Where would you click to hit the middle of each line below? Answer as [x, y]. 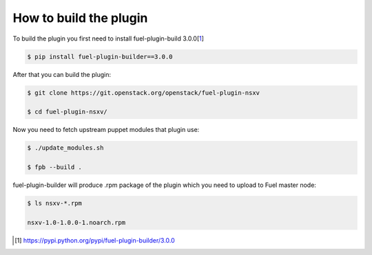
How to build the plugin [80, 18]
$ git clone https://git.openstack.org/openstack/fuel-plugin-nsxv [144, 92]
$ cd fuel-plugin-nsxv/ [68, 112]
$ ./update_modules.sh [65, 148]
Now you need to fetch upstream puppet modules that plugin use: [106, 130]
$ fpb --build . [55, 167]
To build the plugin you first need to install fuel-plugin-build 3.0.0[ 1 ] [108, 38]
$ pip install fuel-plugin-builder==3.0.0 [100, 56]
